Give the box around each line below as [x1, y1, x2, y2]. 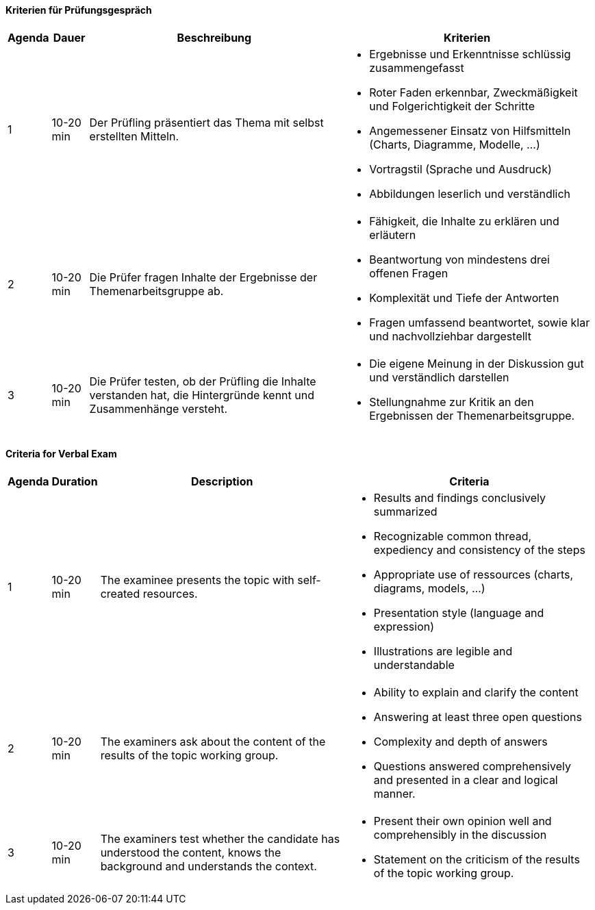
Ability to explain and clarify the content [373, 685, 579, 699]
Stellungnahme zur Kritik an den [369, 394, 534, 409]
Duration [51, 474, 98, 488]
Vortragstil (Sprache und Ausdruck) [369, 162, 552, 176]
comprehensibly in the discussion [373, 827, 547, 842]
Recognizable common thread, [373, 529, 532, 543]
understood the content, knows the [100, 845, 281, 859]
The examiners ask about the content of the [100, 734, 326, 748]
